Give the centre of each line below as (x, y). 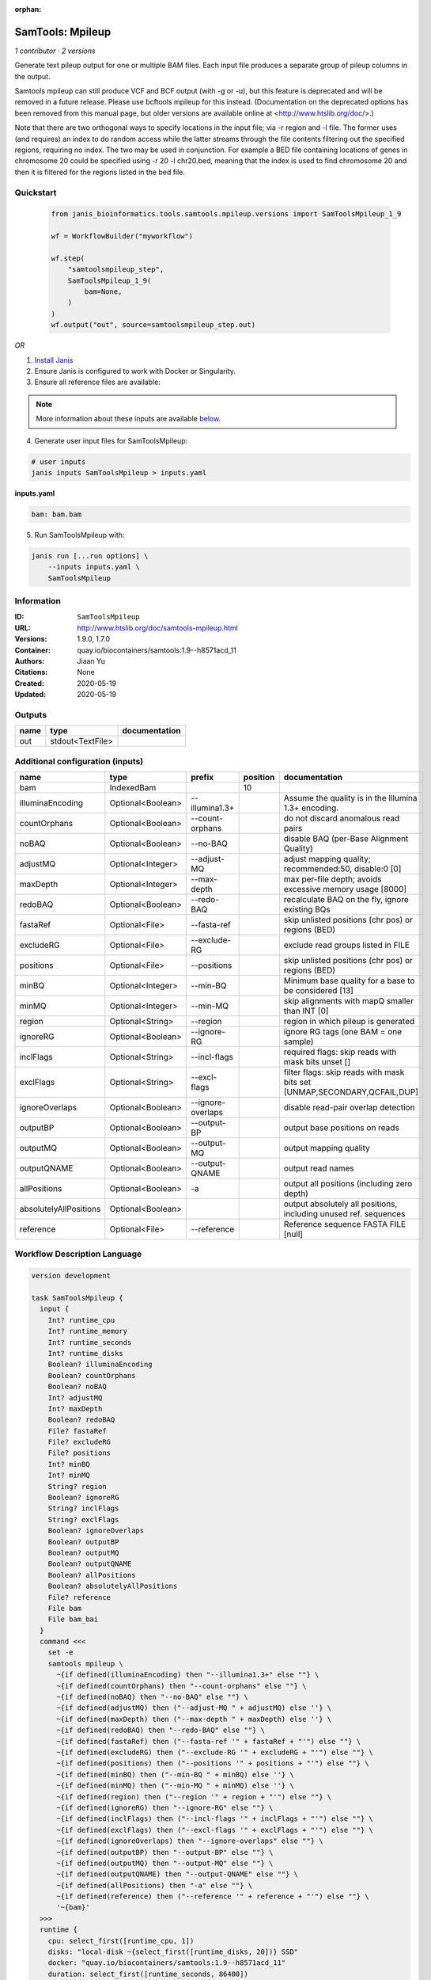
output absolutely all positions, (340, 1204)
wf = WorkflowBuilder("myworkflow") (122, 236)
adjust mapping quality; (327, 859)
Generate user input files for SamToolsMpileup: (111, 440)
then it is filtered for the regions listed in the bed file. (100, 172)
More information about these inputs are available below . (129, 419)
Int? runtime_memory (88, 1331)
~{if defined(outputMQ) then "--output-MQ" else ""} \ (165, 1863)
